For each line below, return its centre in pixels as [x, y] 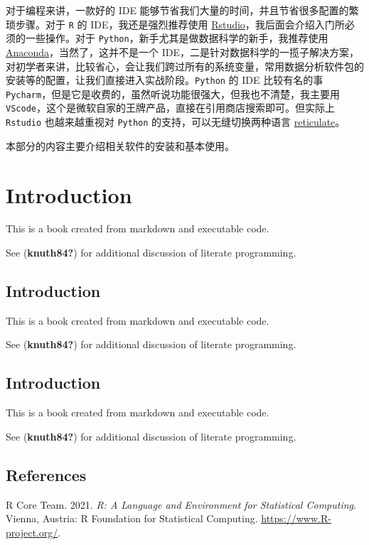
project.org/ [32, 532]
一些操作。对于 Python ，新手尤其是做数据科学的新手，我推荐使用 [177, 38]
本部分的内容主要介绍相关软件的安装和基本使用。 [120, 145]
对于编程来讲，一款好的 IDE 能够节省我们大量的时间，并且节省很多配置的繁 [182, 10]
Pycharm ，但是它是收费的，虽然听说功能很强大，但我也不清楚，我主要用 [173, 93]
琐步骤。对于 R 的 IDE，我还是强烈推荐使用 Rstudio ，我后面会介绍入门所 [175, 24]
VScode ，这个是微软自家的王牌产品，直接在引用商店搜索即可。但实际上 [170, 108]
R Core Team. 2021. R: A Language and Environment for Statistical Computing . [181, 504]
